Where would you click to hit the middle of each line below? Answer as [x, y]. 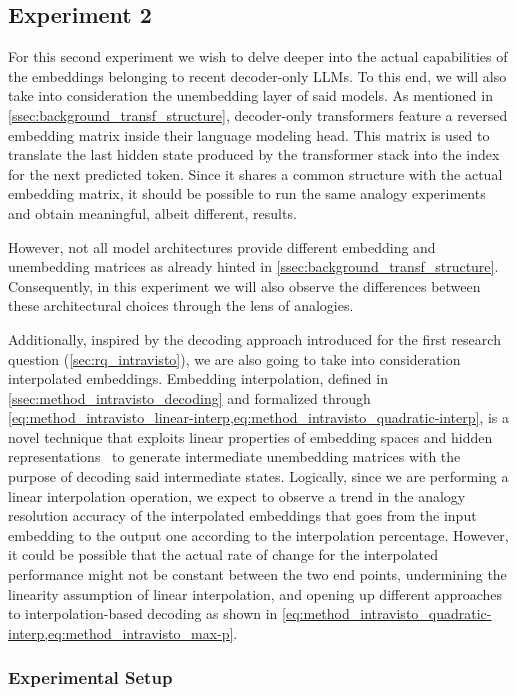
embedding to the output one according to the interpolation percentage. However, [258, 534]
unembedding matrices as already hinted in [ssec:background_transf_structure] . [253, 266]
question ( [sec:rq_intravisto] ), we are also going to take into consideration [234, 358]
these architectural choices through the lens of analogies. [181, 305]
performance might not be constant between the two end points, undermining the [257, 574]
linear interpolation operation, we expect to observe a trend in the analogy [237, 495]
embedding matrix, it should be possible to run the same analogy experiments [247, 193]
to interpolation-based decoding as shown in [143, 613]
